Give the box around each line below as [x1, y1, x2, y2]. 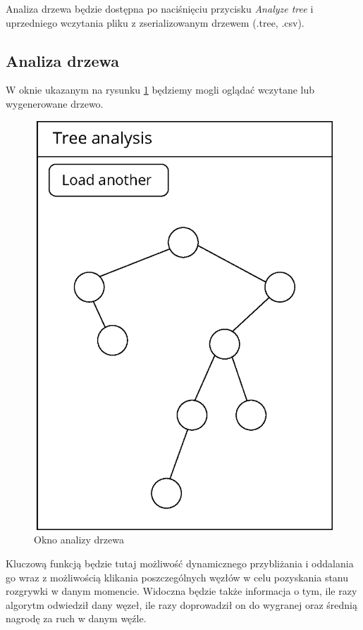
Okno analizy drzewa [34, 532, 124, 547]
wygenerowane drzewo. [6, 96, 104, 111]
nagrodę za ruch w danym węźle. [6, 611, 147, 626]
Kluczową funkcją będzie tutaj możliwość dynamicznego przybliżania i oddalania [6, 555, 354, 570]
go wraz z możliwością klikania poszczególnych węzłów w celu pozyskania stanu [6, 569, 349, 584]
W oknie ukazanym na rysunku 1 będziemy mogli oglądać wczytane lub [6, 82, 315, 97]
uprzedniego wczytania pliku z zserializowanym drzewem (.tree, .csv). [6, 15, 304, 30]
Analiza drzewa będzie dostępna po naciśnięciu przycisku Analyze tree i [6, 1, 314, 15]
